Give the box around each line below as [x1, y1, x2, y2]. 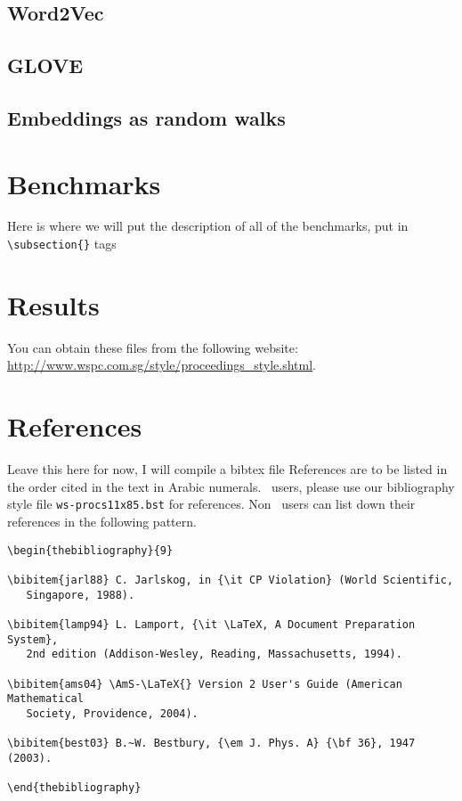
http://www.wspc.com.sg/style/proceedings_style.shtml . [7, 356, 317, 374]
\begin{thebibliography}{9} [7, 544, 174, 557]
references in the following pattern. [7, 512, 197, 530]
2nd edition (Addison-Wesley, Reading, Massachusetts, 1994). [26, 648, 402, 661]
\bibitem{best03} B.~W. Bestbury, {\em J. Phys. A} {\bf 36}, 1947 [7, 737, 416, 750]
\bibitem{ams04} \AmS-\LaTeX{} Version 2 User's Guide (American [7, 677, 402, 691]
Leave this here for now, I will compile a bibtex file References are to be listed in [7, 460, 448, 478]
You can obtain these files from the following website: [7, 338, 298, 356]
